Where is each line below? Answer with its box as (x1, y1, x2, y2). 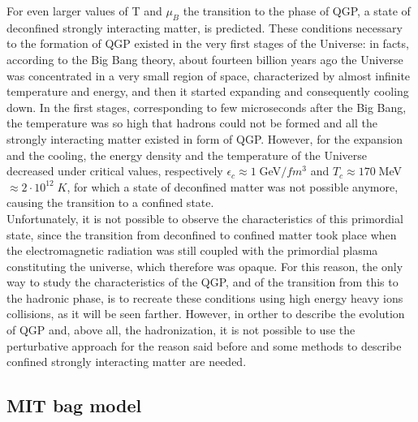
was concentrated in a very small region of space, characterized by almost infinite (6, 67, 411, 84)
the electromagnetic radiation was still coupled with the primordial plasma (6, 242, 378, 259)
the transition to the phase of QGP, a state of (183, 2, 411, 19)
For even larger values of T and (6, 2, 162, 19)
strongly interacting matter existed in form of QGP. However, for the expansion (6, 130, 403, 147)
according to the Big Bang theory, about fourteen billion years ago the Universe (6, 50, 403, 67)
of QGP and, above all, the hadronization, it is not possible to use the (6, 321, 356, 338)
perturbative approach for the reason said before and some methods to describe (6, 337, 402, 354)
